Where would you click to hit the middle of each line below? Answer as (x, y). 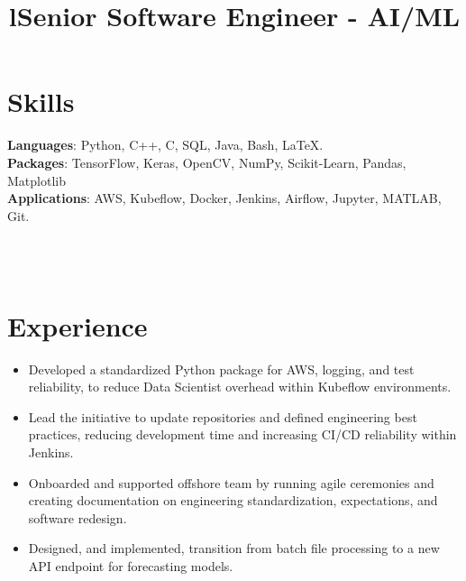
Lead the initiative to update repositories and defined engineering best (223, 416)
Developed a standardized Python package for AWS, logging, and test (221, 369)
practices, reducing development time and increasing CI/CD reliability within (242, 434)
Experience (78, 325)
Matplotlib (37, 180)
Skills (41, 101)
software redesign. (78, 517)
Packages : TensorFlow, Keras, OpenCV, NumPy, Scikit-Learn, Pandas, (207, 162)
